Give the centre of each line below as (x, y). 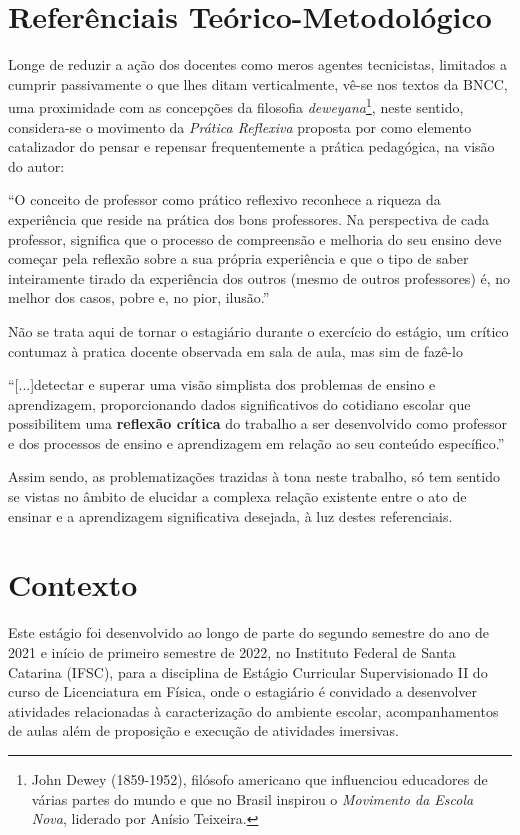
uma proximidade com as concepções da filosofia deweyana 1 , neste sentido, (236, 105)
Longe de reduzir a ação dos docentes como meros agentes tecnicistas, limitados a (257, 64)
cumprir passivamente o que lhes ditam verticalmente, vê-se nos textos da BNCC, (258, 83)
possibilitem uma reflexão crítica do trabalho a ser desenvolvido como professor (257, 423)
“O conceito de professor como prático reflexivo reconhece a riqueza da (224, 199)
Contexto (73, 584)
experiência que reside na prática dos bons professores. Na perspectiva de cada (249, 218)
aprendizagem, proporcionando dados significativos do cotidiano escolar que (239, 403)
